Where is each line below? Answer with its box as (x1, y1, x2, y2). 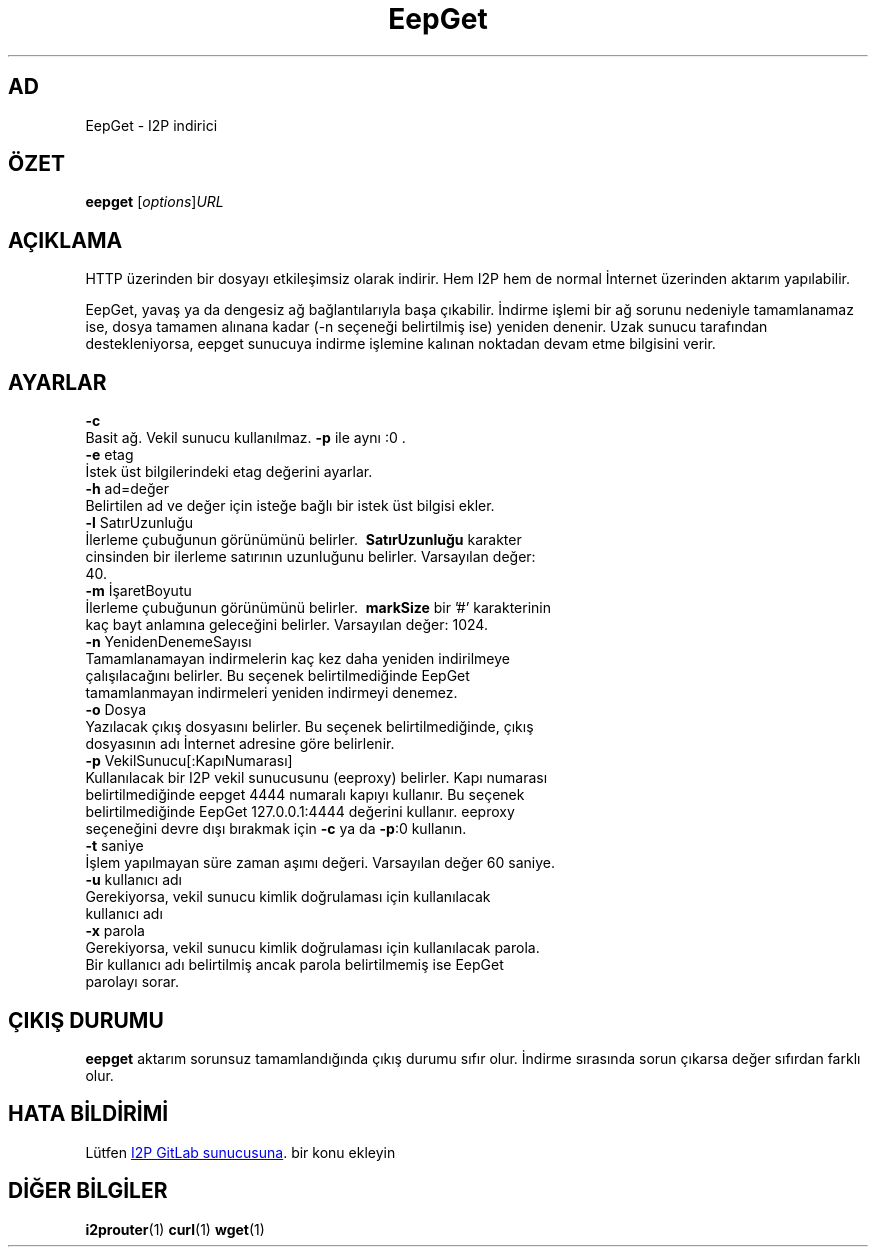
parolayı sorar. (85, 973, 179, 991)
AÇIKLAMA (8, 227, 123, 253)
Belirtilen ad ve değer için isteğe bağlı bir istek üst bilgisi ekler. (85, 497, 495, 515)
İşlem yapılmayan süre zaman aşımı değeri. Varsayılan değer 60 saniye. (85, 854, 556, 872)
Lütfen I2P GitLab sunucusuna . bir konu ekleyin (85, 1143, 396, 1161)
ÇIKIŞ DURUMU (8, 1007, 164, 1033)
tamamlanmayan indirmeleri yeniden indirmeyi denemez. (85, 684, 458, 702)
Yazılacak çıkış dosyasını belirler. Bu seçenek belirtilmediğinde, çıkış (85, 718, 534, 736)
